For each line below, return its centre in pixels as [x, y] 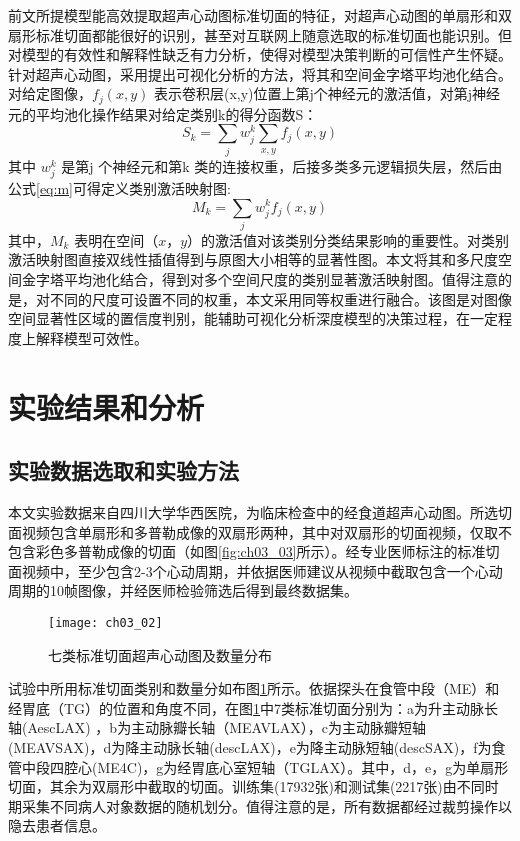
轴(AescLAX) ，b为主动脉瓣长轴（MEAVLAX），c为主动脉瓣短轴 [217, 727]
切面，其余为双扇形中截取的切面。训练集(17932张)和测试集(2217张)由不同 [246, 786]
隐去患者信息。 [57, 825]
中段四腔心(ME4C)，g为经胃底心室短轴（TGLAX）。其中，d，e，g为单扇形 [265, 766]
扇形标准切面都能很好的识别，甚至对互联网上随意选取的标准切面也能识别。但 [260, 34]
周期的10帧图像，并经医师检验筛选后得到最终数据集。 [183, 590]
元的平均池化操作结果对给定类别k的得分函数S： [163, 113]
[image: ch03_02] [105, 622]
